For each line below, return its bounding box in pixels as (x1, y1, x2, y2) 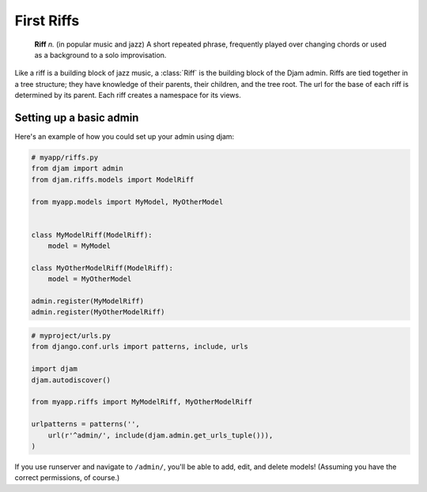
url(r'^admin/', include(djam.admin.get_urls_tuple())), (47, 430, 274, 440)
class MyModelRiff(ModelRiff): (31, 230, 153, 239)
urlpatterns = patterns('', (31, 419, 140, 429)
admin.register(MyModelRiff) (31, 297, 145, 306)
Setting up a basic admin (14, 111, 139, 124)
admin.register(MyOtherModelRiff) (31, 308, 165, 317)
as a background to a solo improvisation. (34, 50, 167, 59)
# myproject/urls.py (31, 332, 111, 340)
